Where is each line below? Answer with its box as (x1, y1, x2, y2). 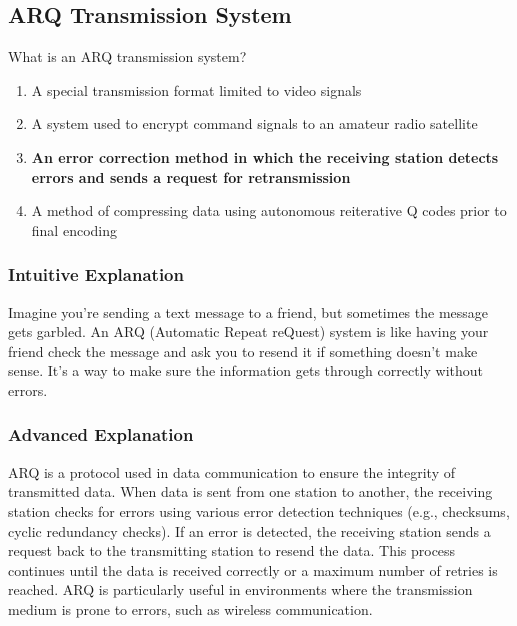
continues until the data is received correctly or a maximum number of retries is (8, 559, 498, 580)
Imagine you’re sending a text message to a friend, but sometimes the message (8, 301, 489, 322)
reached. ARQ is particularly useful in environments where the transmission (8, 579, 473, 600)
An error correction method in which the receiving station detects (31, 146, 499, 167)
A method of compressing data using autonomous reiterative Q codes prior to (31, 200, 507, 221)
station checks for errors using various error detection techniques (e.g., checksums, (8, 500, 510, 521)
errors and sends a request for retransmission (31, 166, 351, 187)
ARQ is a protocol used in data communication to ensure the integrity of (8, 461, 455, 482)
